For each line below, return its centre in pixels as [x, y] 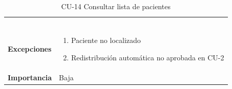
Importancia [30, 77]
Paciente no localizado [106, 40]
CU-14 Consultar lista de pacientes [116, 6]
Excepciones [30, 48]
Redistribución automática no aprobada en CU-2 [147, 57]
